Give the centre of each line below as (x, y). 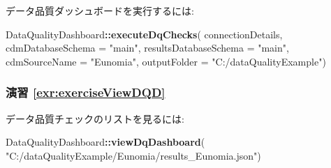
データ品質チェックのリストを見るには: (95, 118)
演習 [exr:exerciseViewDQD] (86, 92)
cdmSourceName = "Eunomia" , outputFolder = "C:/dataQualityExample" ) (166, 61)
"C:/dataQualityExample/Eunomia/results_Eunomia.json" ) (133, 155)
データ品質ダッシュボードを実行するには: (100, 10)
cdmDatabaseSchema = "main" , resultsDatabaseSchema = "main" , (147, 48)
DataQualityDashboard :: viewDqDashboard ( (105, 142)
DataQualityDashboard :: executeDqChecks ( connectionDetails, (144, 34)
